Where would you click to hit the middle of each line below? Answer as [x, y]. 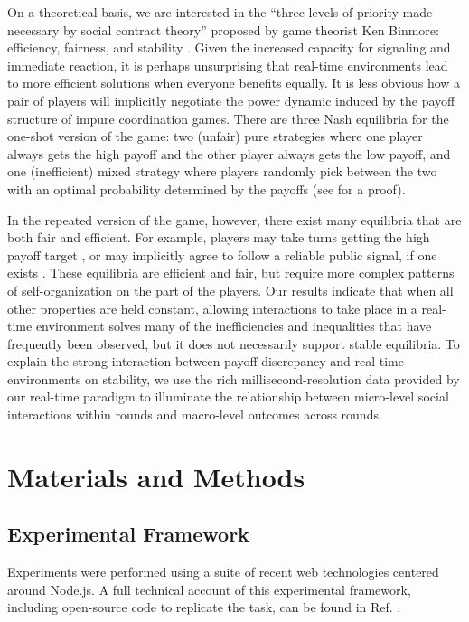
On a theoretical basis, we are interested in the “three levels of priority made [220, 12]
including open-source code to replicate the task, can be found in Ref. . [204, 607]
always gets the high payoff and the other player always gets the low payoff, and [229, 153]
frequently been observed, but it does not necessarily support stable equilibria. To [234, 343]
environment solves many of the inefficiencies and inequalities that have [234, 326]
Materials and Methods [156, 476]
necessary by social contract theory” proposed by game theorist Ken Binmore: [223, 29]
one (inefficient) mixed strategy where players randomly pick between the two [222, 171]
